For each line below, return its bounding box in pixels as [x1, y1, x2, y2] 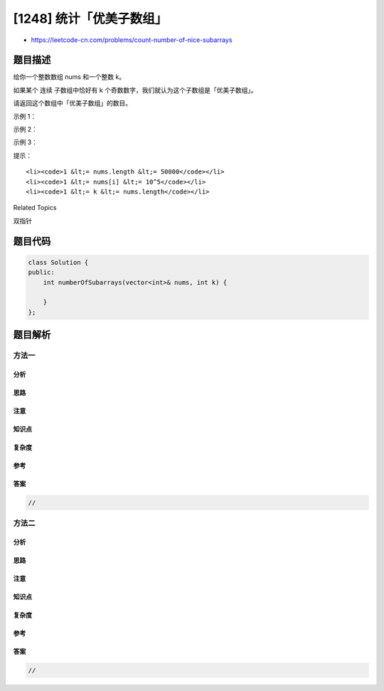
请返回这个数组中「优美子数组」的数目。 [13, 99, 132, 107]
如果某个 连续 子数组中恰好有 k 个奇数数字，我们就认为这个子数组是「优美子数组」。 [13, 85, 257, 94]
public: [28, 268, 55, 277]
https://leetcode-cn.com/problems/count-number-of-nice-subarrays [31, 36, 233, 44]
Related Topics [13, 204, 57, 212]
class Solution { [28, 258, 89, 266]
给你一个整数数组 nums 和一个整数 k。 [13, 73, 126, 81]
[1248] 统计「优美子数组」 [13, 11, 168, 26]
